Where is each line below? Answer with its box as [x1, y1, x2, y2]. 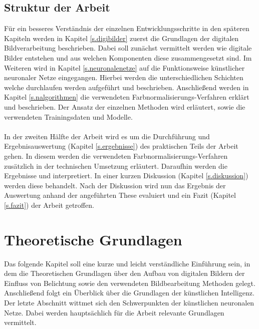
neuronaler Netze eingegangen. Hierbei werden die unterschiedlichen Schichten [4, 72, 243, 83]
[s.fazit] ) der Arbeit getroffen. [4, 199, 94, 210]
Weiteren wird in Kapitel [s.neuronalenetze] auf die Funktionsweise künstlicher [4, 62, 245, 73]
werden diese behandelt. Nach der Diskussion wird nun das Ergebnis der [4, 180, 226, 190]
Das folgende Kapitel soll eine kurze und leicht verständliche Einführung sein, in [4, 258, 250, 268]
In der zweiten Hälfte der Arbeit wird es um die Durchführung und [4, 131, 210, 141]
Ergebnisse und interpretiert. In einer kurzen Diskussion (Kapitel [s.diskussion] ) [4, 170, 248, 181]
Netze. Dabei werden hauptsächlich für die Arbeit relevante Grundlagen [4, 307, 224, 317]
